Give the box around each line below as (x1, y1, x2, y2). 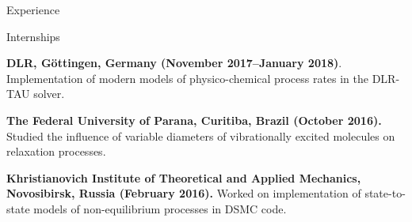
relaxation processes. (6, 143, 106, 160)
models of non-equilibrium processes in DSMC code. (33, 200, 287, 216)
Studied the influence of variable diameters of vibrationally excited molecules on (6, 127, 395, 144)
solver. (33, 85, 65, 102)
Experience (6, 2, 60, 17)
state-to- (364, 185, 406, 201)
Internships (6, 28, 60, 44)
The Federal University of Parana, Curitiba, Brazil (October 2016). (6, 111, 382, 128)
